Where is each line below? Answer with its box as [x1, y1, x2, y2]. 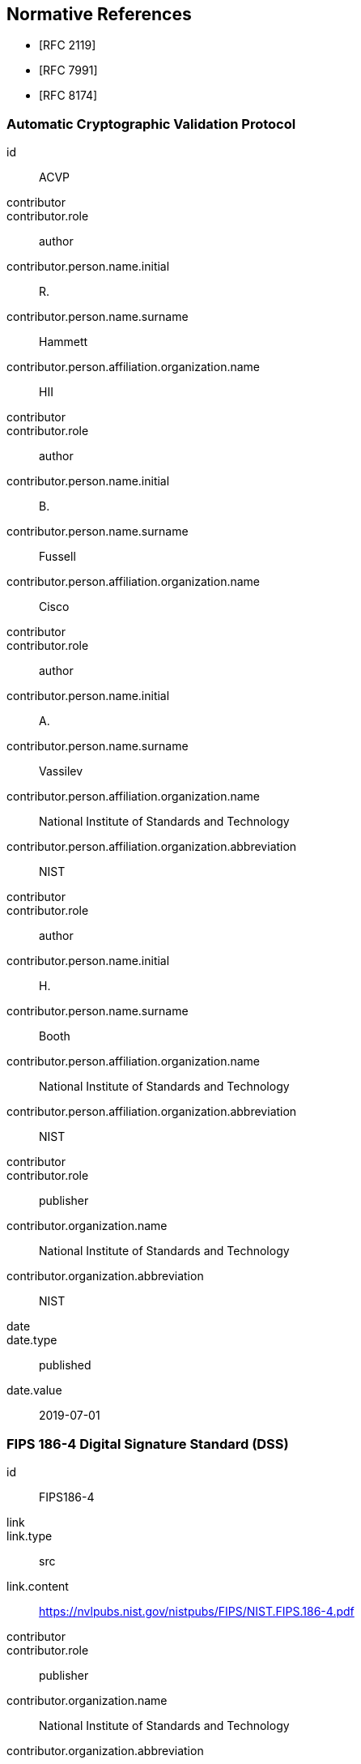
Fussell [39, 549, 76, 564]
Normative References [6, 4, 192, 24]
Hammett [39, 335, 88, 349]
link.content [6, 1578, 69, 1593]
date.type [6, 1333, 57, 1348]
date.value [6, 1383, 62, 1398]
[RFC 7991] [39, 63, 98, 78]
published [39, 1358, 91, 1373]
